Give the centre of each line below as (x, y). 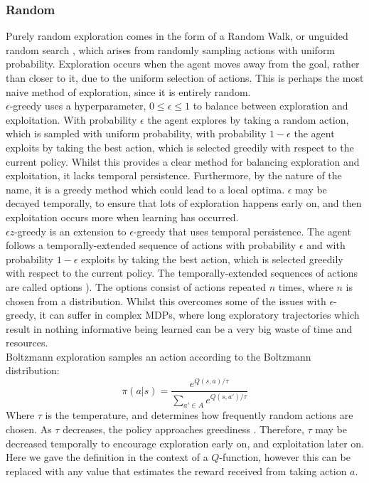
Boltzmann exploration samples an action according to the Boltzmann (159, 356)
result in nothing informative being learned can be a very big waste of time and (179, 328)
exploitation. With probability (71, 119)
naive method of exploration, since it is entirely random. (128, 91)
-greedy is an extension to (70, 231)
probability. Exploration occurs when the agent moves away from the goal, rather (183, 64)
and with (326, 245)
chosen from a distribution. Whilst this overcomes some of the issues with (166, 301)
